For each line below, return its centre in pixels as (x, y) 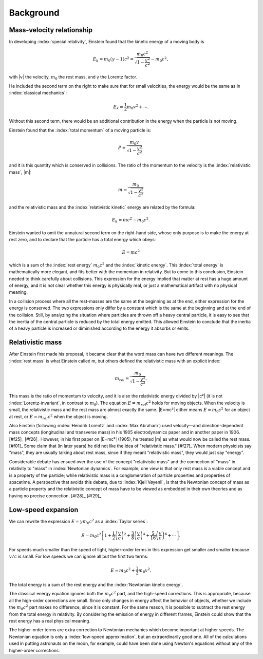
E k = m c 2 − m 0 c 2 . (131, 220)
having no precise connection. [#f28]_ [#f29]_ (55, 496)
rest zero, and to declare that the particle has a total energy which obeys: (82, 240)
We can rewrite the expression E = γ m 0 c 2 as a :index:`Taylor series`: (78, 522)
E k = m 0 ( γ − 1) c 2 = (113, 59)
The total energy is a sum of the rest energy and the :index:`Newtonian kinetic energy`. (96, 585)
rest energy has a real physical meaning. (50, 621)
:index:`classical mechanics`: (38, 93)
